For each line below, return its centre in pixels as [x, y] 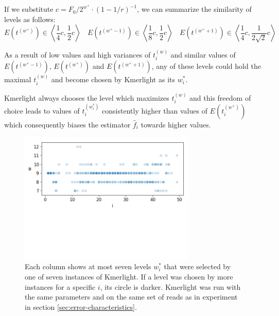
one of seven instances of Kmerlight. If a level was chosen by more [129, 277]
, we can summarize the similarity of [194, 9]
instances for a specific [60, 286]
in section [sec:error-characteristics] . [81, 306]
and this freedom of [220, 97]
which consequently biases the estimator [67, 124]
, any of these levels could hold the [206, 66]
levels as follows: [30, 19]
